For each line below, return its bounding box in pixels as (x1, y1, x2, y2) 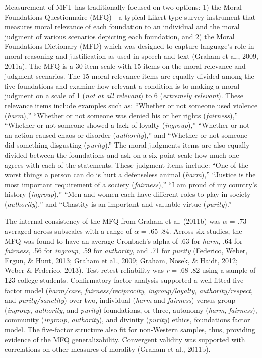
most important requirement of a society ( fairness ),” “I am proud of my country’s (5, 179, 257, 189)
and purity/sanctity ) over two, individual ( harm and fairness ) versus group (5, 295, 236, 305)
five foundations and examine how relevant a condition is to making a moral (5, 80, 240, 91)
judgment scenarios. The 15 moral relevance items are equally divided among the (5, 70, 254, 81)
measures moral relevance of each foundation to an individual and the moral (5, 21, 240, 32)
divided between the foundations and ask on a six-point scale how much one (5, 149, 239, 160)
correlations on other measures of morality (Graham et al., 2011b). (5, 344, 211, 354)
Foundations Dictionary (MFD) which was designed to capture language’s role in (5, 41, 254, 51)
